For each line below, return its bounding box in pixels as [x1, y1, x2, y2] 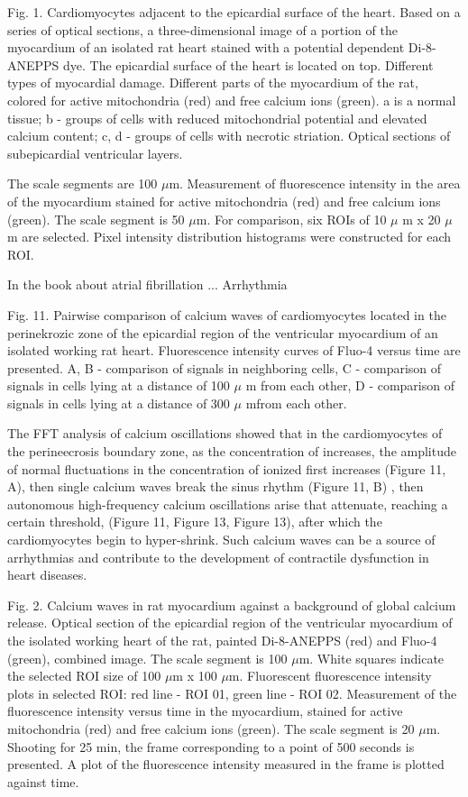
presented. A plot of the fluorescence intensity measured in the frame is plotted [7, 755, 445, 774]
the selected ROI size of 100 [7, 666, 161, 685]
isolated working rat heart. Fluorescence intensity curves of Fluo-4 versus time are [7, 341, 461, 360]
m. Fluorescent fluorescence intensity [228, 666, 432, 685]
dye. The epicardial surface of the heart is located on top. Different [63, 55, 434, 74]
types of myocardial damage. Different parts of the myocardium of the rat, [7, 73, 418, 92]
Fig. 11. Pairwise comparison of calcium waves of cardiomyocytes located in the [7, 305, 446, 324]
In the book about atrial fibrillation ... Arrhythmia [7, 275, 288, 294]
